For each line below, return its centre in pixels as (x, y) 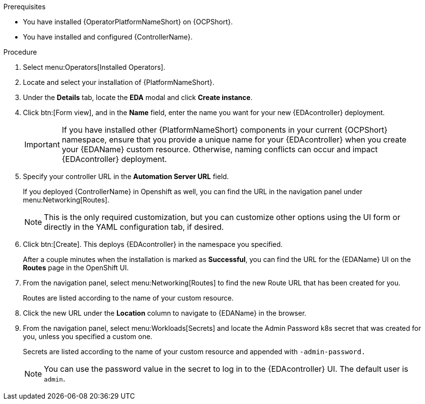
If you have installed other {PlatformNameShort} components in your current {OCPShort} (225, 130)
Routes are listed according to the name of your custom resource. (128, 298)
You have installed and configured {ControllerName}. (108, 37)
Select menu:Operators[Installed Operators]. (94, 67)
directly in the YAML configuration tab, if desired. (134, 227)
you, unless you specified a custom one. (88, 336)
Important (42, 144)
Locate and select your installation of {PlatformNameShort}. (119, 82)
